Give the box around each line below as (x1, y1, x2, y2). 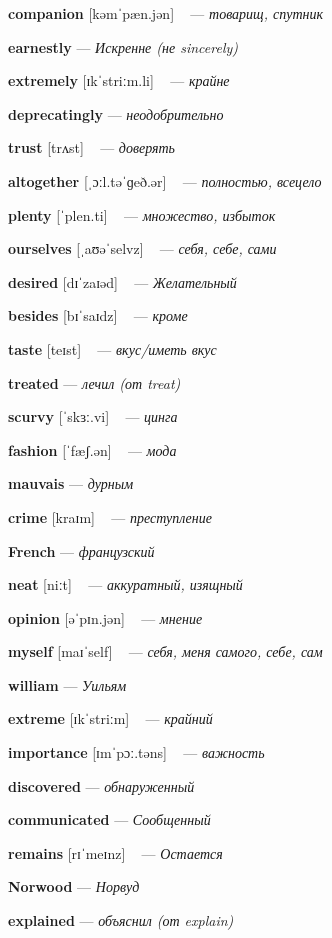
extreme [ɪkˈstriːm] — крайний (8, 708, 213, 729)
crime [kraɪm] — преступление (8, 506, 212, 527)
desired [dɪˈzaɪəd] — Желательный (8, 271, 237, 292)
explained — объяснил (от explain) (8, 910, 234, 931)
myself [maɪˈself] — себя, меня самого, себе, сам (8, 641, 323, 662)
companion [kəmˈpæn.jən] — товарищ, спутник (8, 3, 324, 23)
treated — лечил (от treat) (8, 372, 181, 393)
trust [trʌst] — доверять (8, 137, 175, 158)
